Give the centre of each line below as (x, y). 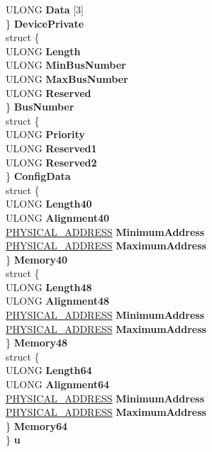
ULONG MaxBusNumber (67, 78)
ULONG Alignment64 (58, 384)
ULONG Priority (45, 134)
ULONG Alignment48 (58, 301)
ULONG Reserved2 (51, 162)
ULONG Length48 (49, 287)
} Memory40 (37, 259)
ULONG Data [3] (45, 9)
